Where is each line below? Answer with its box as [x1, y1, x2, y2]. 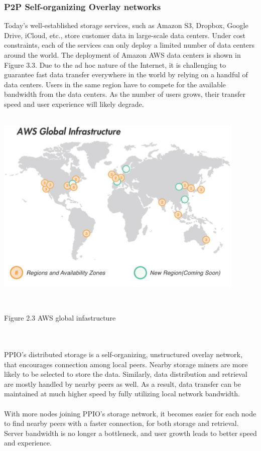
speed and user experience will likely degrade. [4, 98, 144, 109]
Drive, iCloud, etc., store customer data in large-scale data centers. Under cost [4, 30, 246, 40]
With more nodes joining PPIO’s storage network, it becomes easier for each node [4, 408, 256, 418]
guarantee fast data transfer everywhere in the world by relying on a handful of [4, 69, 248, 80]
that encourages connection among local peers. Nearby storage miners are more [4, 359, 248, 369]
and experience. [4, 437, 52, 448]
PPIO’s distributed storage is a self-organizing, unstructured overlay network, [4, 349, 242, 360]
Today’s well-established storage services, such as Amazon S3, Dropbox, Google [4, 20, 248, 31]
